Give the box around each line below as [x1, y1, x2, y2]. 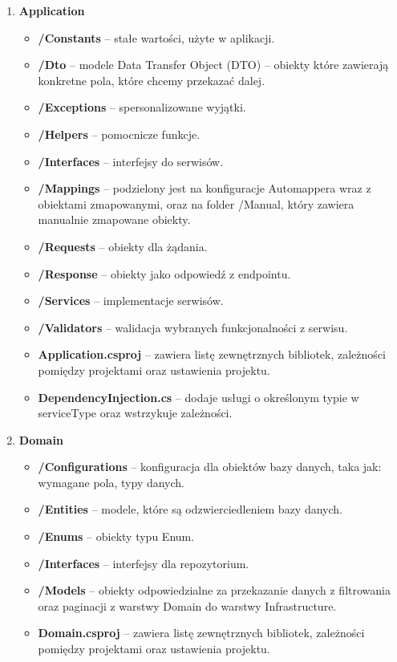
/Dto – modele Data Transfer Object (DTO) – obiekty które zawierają [38, 56, 389, 73]
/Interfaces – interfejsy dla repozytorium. [38, 554, 249, 571]
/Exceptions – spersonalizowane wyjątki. [38, 99, 246, 116]
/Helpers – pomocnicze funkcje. [38, 125, 201, 142]
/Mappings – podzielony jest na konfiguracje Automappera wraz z [38, 180, 371, 197]
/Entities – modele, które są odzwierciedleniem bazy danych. [38, 501, 342, 518]
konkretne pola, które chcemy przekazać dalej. [38, 71, 265, 88]
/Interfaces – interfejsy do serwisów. [38, 152, 224, 169]
